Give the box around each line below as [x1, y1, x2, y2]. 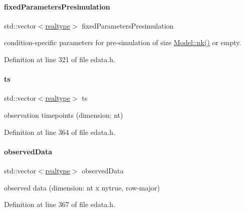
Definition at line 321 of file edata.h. [4, 54, 115, 64]
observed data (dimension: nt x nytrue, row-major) [4, 182, 160, 192]
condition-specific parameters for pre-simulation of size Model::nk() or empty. [4, 37, 241, 48]
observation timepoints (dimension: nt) [4, 109, 123, 120]
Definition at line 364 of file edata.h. [4, 126, 115, 137]
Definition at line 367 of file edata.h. [4, 199, 115, 209]
